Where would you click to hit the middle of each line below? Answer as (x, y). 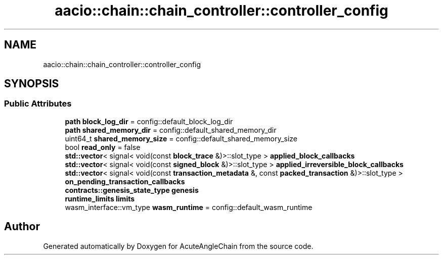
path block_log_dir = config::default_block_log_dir (149, 121)
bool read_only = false (103, 147)
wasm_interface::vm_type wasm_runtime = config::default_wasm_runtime (189, 207)
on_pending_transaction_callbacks (125, 181)
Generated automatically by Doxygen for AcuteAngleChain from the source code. (178, 246)
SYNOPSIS (32, 84)
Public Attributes (38, 104)
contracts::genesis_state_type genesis (132, 190)
